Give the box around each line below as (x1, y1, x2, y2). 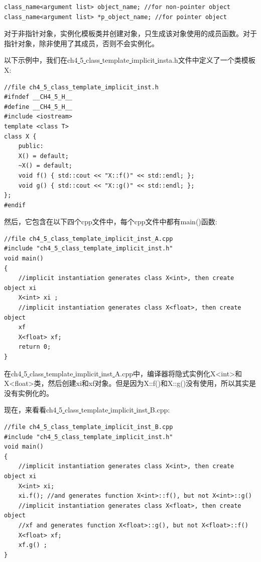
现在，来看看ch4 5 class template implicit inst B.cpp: (4, 404, 170, 415)
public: (18, 143, 44, 150)
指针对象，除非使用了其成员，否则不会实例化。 (4, 38, 159, 48)
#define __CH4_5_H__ (4, 103, 73, 110)
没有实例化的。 (4, 387, 53, 398)
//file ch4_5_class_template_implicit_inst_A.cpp (4, 235, 173, 242)
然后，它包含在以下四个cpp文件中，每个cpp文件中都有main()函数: (4, 216, 217, 227)
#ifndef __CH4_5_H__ (4, 93, 73, 101)
